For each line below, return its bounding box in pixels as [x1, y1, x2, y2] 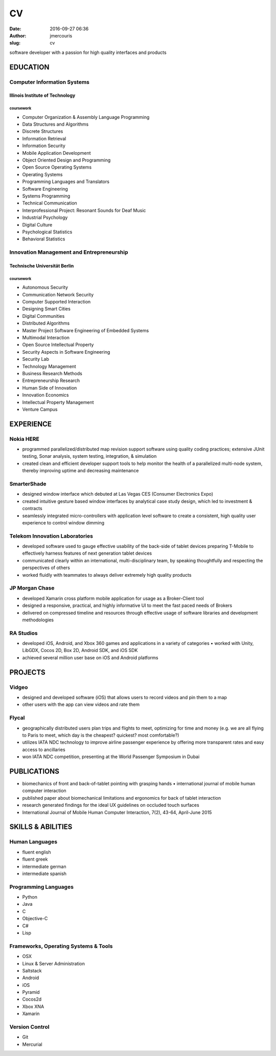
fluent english [22, 849, 51, 855]
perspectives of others [22, 564, 70, 571]
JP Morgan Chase [9, 584, 55, 592]
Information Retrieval [22, 135, 66, 141]
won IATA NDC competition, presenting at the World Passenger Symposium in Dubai [22, 754, 200, 760]
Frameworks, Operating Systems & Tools [9, 942, 113, 949]
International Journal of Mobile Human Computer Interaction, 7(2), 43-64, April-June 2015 [22, 809, 212, 815]
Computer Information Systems [9, 78, 89, 86]
